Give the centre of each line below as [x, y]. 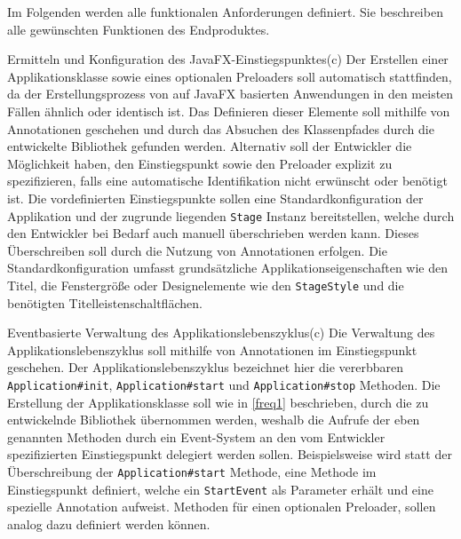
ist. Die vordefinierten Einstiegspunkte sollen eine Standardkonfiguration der [215, 198]
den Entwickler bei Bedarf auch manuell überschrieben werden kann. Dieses [213, 233]
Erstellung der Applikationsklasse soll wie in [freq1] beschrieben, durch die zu [218, 402]
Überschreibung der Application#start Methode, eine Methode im [192, 472]
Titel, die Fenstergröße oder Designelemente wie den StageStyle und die [206, 285]
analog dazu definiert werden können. [109, 523]
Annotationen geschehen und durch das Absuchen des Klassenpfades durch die [221, 128]
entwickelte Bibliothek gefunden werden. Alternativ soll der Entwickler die [210, 146]
